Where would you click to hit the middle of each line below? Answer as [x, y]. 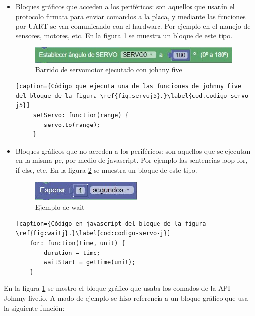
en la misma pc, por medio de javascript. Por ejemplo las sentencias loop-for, [131, 160]
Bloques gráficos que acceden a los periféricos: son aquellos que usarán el [125, 6]
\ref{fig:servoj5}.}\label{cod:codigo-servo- [176, 96]
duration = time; [72, 253]
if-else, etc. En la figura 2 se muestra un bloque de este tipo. [106, 170]
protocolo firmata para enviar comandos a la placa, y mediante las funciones [130, 16]
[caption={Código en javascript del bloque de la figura [111, 224]
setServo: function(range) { [81, 115]
